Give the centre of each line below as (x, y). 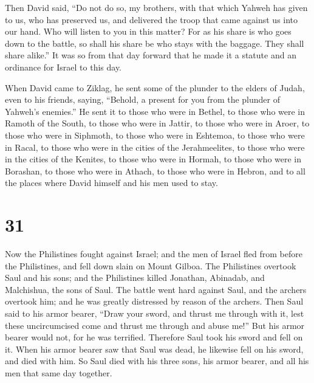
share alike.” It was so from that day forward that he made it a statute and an (151, 55)
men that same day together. (59, 372)
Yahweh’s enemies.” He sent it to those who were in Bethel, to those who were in (155, 111)
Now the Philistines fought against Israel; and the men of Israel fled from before (154, 254)
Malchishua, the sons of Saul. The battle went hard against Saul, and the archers (156, 289)
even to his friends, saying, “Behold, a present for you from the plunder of (142, 99)
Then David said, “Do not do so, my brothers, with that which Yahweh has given (156, 7)
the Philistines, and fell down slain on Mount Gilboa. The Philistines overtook (151, 265)
